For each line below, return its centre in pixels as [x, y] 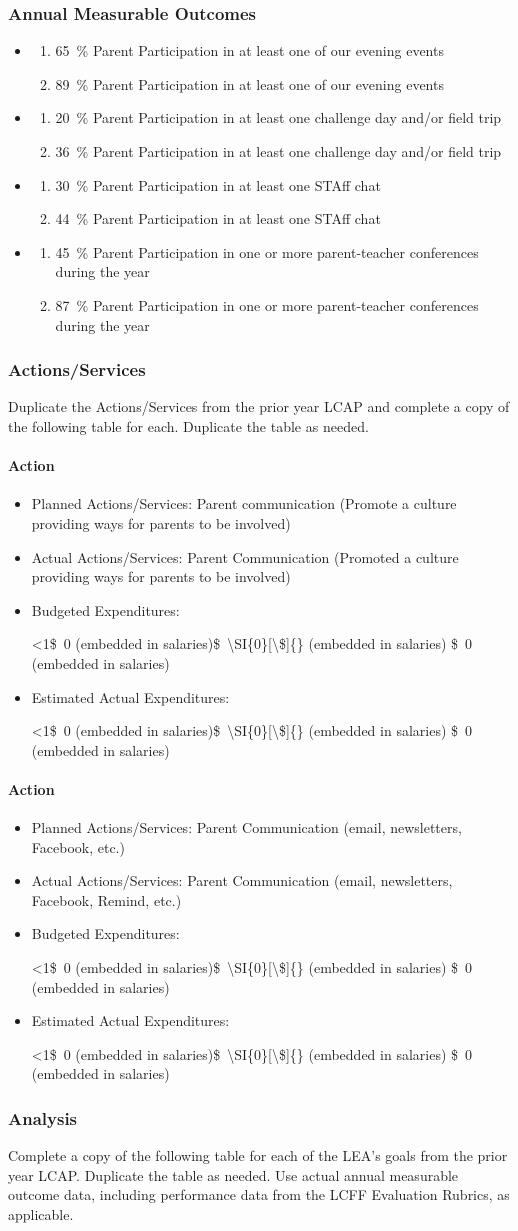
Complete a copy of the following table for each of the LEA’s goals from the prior [258, 1155]
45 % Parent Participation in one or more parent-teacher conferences [267, 251]
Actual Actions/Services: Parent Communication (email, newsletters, [242, 880]
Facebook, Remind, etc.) [106, 899]
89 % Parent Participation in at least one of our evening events [249, 83]
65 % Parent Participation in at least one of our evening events [249, 50]
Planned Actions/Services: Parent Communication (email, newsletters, [246, 827]
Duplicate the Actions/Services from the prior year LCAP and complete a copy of [259, 406]
